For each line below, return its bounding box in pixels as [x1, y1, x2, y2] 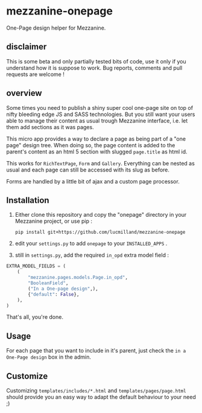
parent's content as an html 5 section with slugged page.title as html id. [6, 148, 188, 155]
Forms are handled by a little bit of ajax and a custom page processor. [6, 178, 180, 185]
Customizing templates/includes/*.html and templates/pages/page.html [6, 387, 186, 394]
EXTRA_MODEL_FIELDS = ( [6, 263, 66, 269]
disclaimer [6, 42, 47, 52]
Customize [6, 371, 48, 381]
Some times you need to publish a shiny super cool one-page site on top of [6, 104, 194, 111]
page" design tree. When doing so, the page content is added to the [6, 141, 175, 149]
